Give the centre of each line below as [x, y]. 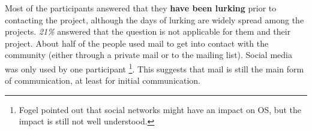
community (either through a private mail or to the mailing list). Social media [148, 55]
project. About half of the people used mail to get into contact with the [137, 43]
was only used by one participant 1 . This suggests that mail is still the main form [154, 68]
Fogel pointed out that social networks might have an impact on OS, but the [160, 109]
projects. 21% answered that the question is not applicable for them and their [148, 31]
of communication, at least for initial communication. [103, 80]
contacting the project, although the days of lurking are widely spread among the [154, 19]
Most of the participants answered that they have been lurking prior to [141, 8]
